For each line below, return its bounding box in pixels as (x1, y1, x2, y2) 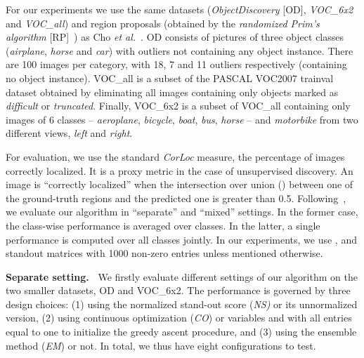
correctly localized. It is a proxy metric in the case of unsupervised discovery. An (6, 163, 353, 178)
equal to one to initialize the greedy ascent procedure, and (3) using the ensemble (6, 324, 357, 339)
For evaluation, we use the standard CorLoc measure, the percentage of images (6, 149, 345, 164)
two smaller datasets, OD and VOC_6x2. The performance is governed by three (6, 283, 351, 298)
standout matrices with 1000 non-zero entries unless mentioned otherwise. (6, 246, 323, 260)
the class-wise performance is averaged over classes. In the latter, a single (6, 218, 320, 232)
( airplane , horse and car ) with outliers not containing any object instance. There (6, 43, 353, 58)
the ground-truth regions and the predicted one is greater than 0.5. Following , (6, 190, 346, 205)
